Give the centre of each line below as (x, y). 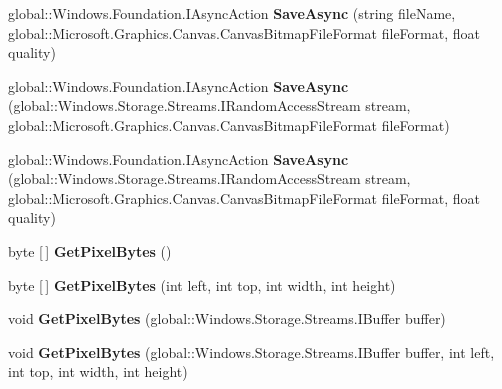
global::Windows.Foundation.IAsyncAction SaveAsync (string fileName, (232, 13)
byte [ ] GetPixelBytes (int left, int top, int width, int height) (202, 284)
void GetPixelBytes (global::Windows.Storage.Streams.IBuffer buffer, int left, (251, 351)
